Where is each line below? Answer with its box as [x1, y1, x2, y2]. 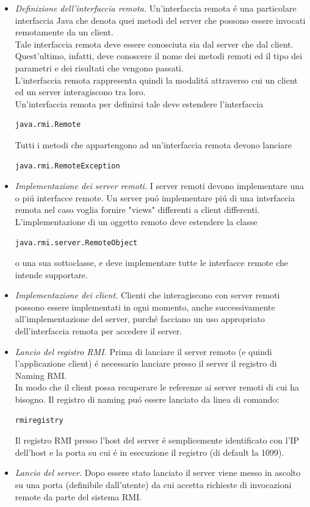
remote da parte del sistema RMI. [15, 490, 142, 503]
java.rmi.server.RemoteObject [15, 238, 138, 247]
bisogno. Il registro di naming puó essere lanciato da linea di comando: [15, 393, 279, 406]
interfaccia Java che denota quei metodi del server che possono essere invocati [15, 13, 306, 26]
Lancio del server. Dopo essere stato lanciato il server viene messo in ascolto [15, 466, 301, 479]
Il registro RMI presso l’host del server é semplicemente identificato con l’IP [15, 434, 300, 447]
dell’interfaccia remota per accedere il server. [15, 325, 182, 337]
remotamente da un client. [15, 26, 114, 38]
